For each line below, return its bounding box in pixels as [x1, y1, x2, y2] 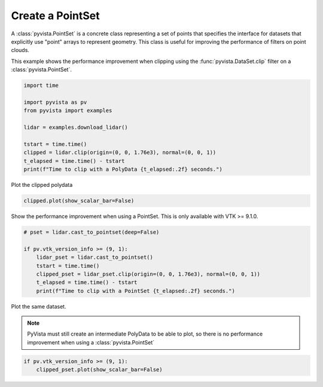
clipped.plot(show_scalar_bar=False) [23, 197, 135, 204]
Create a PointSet [11, 9, 100, 22]
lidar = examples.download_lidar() [23, 124, 128, 131]
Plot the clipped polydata [11, 181, 73, 188]
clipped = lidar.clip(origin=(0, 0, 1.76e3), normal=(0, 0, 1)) [23, 149, 217, 156]
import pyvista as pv [23, 99, 87, 105]
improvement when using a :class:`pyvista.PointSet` [27, 338, 155, 346]
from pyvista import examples [23, 107, 112, 114]
